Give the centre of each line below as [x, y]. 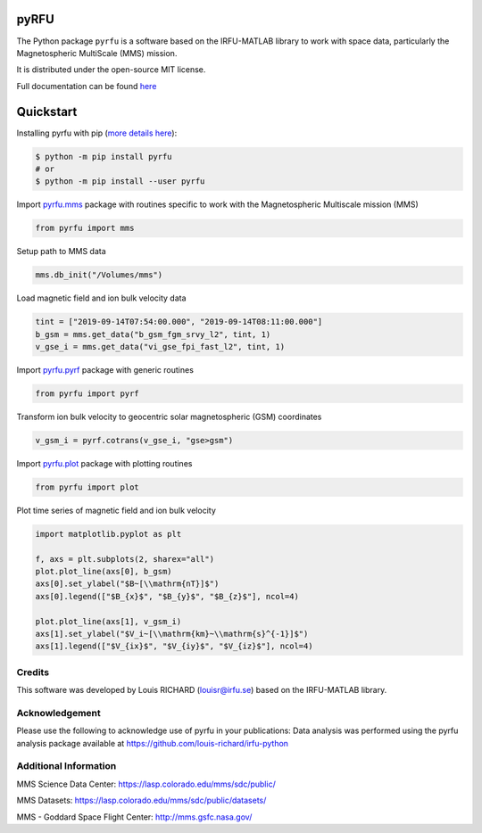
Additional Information [66, 766]
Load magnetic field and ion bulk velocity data [101, 298]
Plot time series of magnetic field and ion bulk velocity [116, 510]
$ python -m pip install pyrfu [104, 157]
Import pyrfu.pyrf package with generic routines [105, 370]
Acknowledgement [59, 713]
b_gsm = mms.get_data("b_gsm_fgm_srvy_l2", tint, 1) [153, 334]
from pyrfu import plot [87, 487]
